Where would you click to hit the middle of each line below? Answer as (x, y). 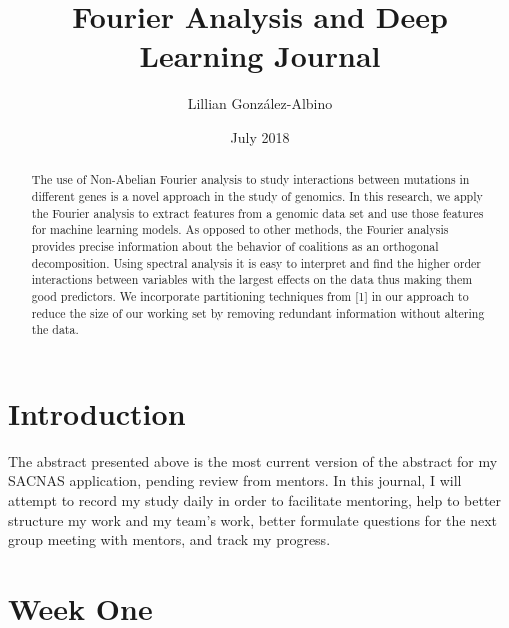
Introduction (97, 412)
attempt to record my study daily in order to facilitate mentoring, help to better (255, 499)
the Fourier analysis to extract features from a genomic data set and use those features (257, 212)
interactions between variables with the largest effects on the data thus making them (252, 279)
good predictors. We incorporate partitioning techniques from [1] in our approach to (250, 295)
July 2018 (260, 136)
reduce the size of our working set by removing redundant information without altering (258, 312)
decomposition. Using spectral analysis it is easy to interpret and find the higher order (256, 262)
